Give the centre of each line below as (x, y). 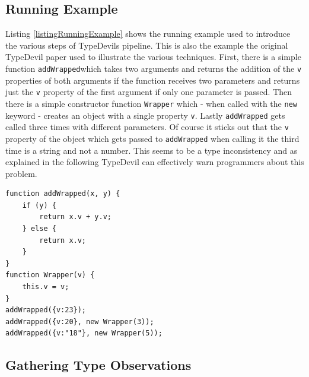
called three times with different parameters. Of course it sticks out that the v (147, 127)
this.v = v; (46, 287)
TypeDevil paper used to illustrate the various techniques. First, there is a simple (153, 57)
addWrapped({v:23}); (46, 310)
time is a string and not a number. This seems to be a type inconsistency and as (152, 150)
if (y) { (39, 205)
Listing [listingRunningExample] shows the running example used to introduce (148, 34)
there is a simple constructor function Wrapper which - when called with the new (151, 103)
